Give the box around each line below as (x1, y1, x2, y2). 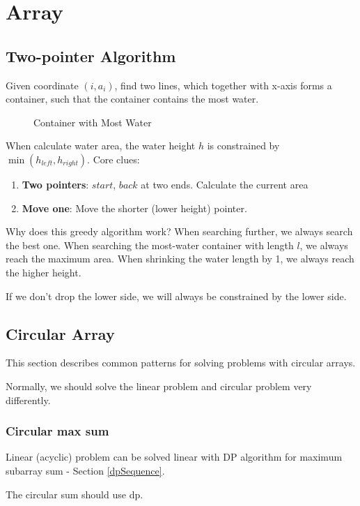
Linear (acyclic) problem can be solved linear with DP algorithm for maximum (6, 449, 343, 464)
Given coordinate (6, 77, 79, 92)
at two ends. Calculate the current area (141, 177, 308, 191)
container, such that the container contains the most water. (6, 91, 259, 106)
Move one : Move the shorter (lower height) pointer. (22, 200, 247, 215)
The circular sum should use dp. (6, 486, 143, 501)
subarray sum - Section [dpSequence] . (6, 463, 165, 477)
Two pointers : (22, 177, 89, 191)
